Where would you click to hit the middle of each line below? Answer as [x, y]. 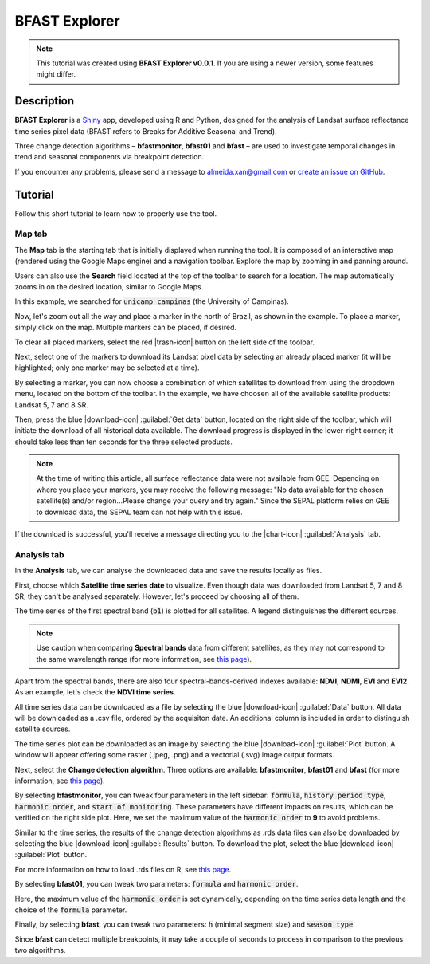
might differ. [56, 74]
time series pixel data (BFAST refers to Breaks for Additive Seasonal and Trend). [146, 131]
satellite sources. [43, 729]
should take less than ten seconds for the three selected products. [123, 442]
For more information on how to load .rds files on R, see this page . [123, 869]
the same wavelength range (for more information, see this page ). [144, 659]
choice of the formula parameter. [71, 910]
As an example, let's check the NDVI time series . [95, 692]
